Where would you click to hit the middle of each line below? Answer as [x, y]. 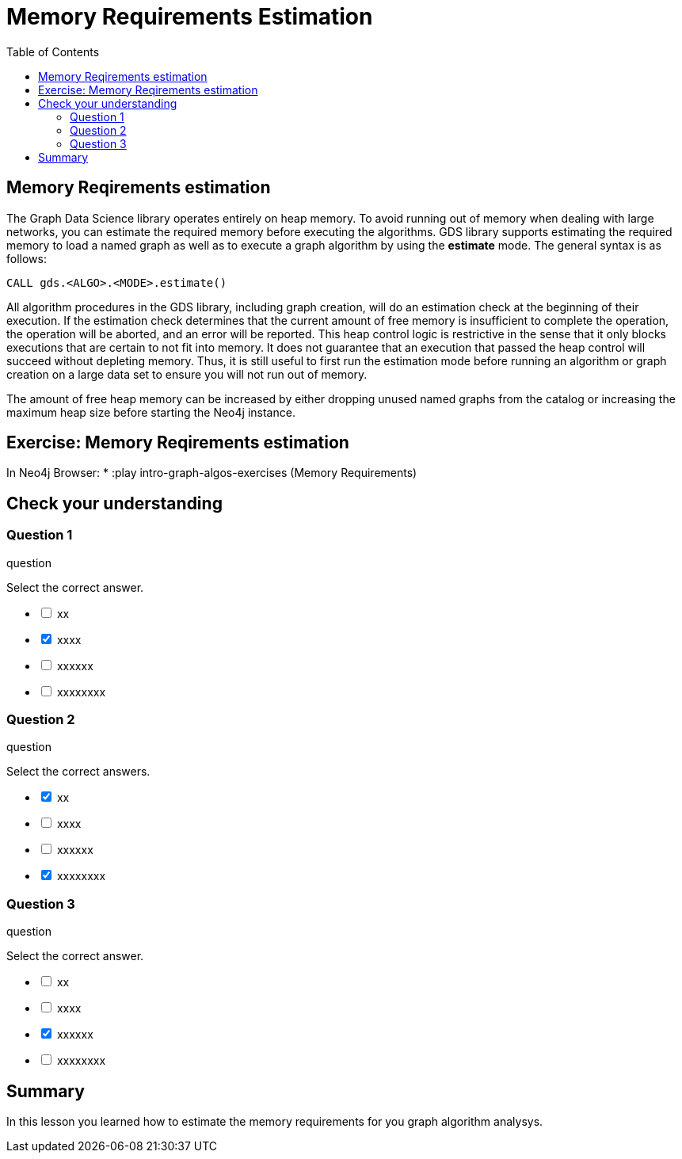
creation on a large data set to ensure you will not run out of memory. [187, 374]
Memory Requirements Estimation [190, 17]
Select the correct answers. [78, 772]
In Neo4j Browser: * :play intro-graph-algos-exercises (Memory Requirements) [212, 473]
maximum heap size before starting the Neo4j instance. [151, 412]
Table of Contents [53, 51]
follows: [27, 258]
